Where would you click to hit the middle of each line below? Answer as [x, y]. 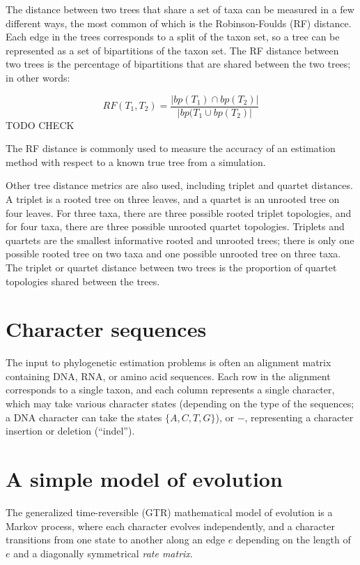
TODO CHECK [40, 125]
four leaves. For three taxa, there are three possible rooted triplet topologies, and [179, 212]
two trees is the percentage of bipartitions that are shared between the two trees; [178, 64]
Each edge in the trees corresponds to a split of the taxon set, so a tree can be [173, 37]
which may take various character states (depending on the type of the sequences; [180, 404]
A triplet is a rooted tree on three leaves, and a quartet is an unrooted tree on [173, 199]
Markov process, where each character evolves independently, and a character [170, 526]
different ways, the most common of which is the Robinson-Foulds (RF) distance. [179, 23]
